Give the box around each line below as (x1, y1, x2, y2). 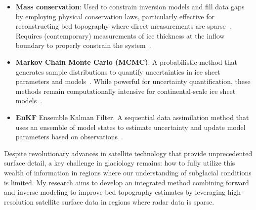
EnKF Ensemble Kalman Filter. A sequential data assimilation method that (15, 112, 249, 122)
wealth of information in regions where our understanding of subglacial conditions (4, 167, 252, 177)
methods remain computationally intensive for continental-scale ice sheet (15, 85, 236, 96)
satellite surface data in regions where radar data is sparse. (36, 196, 214, 207)
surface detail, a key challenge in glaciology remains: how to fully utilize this (4, 158, 235, 168)
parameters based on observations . (15, 131, 123, 142)
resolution (4, 196, 34, 207)
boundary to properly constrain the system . (15, 40, 151, 50)
